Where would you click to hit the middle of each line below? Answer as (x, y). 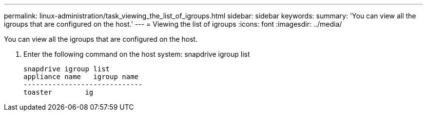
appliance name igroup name (81, 77)
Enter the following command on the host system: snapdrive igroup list (137, 54)
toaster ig (58, 92)
